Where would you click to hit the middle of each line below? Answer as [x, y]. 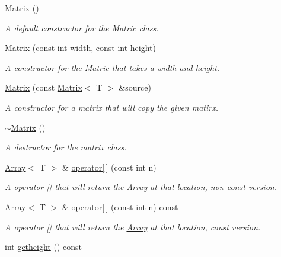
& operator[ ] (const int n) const [120, 206]
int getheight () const [43, 247]
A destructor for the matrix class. [66, 147]
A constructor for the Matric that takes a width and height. [112, 67]
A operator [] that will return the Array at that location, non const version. [141, 187]
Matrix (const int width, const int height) [80, 48]
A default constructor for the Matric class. [82, 28]
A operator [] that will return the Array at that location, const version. [133, 227]
